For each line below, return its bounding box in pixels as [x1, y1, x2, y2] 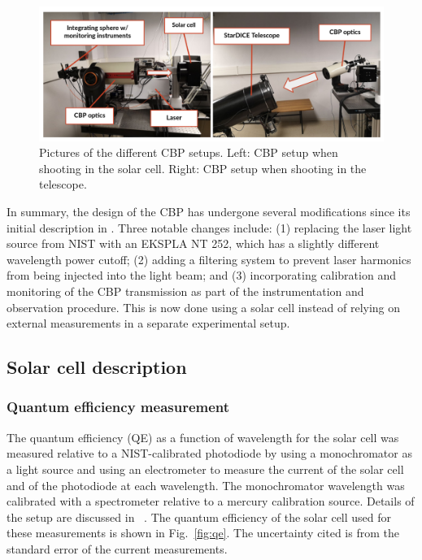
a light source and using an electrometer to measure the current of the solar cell [7, 460, 404, 477]
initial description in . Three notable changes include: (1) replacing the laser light [7, 219, 412, 236]
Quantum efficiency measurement [7, 397, 230, 417]
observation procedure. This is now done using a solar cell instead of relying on [7, 298, 401, 315]
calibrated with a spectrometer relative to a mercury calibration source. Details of [7, 493, 415, 510]
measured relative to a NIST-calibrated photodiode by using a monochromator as [7, 445, 412, 462]
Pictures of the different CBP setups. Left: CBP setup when [39, 144, 338, 161]
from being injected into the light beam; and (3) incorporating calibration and [7, 267, 396, 284]
